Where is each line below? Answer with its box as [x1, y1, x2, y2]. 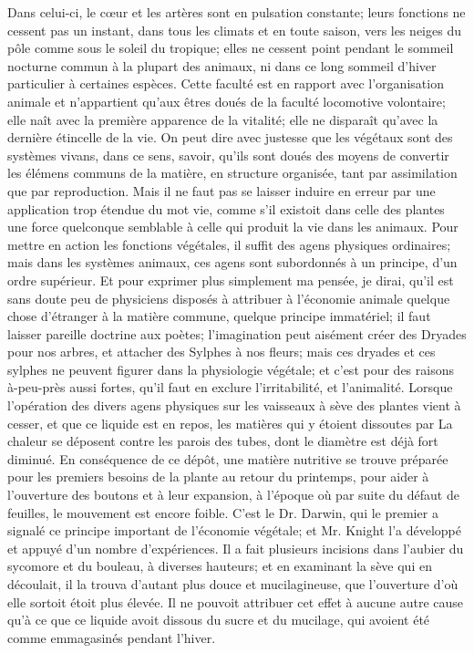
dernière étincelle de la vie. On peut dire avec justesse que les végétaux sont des [7, 128, 453, 147]
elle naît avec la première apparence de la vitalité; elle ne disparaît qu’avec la [7, 109, 438, 129]
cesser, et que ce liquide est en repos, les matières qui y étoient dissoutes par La [7, 413, 453, 432]
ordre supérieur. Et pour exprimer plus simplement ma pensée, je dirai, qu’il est [7, 270, 454, 289]
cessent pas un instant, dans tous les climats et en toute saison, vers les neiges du [7, 20, 461, 39]
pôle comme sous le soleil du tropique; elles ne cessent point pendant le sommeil [7, 38, 454, 57]
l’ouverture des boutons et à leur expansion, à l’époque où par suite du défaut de [7, 485, 459, 504]
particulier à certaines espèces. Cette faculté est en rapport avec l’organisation [7, 74, 444, 93]
